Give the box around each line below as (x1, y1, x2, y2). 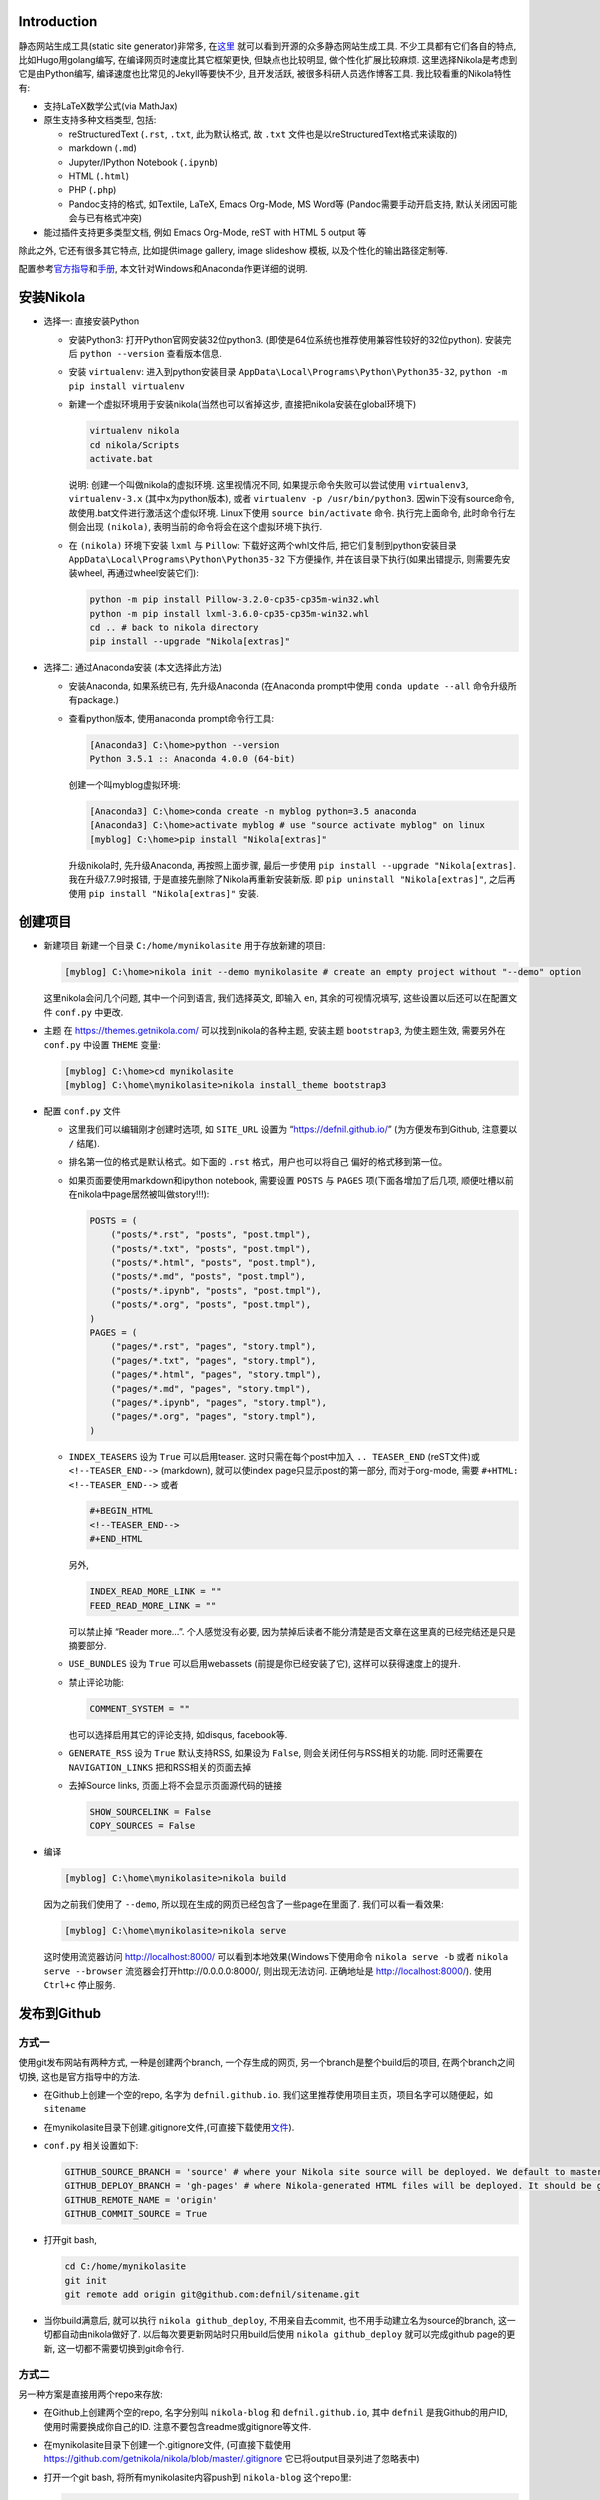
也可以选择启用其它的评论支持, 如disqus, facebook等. (68, 1728, 288, 1740)
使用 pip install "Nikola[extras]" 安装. (68, 887, 259, 899)
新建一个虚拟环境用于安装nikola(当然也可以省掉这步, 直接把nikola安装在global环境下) (68, 398, 417, 410)
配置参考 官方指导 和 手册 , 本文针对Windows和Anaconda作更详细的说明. (18, 263, 308, 275)
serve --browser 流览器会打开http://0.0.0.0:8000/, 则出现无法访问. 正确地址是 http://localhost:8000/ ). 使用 (43, 1965, 492, 1977)
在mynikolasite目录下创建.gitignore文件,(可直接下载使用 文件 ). (43, 2121, 295, 2133)
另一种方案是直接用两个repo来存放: (18, 2388, 164, 2400)
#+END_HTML (89, 1533, 143, 1545)
